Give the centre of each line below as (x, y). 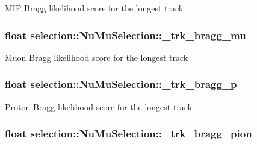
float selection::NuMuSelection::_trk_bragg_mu (125, 35)
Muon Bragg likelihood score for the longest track (97, 57)
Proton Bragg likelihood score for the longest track (99, 106)
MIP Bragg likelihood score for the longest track (94, 8)
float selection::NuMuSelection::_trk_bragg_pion (128, 133)
